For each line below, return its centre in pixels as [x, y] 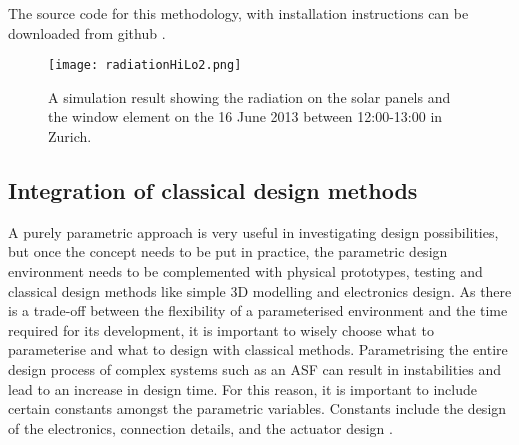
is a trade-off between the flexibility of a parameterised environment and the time [258, 310]
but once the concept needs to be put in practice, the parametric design [228, 251]
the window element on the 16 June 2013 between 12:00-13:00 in [245, 116]
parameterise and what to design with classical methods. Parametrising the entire [258, 349]
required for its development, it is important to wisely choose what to [221, 329]
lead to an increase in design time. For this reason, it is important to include [242, 388]
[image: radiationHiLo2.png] [145, 65]
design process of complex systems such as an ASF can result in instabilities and [255, 368]
